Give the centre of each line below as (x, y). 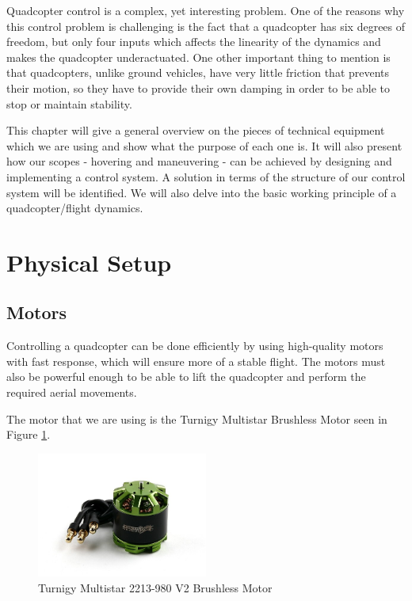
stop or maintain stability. (69, 103)
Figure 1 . (29, 434)
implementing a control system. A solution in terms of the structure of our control (206, 176)
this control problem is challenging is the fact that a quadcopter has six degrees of (206, 26)
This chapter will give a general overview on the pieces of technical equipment (196, 130)
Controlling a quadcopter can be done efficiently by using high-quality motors (195, 346)
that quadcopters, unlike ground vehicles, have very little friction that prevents (198, 72)
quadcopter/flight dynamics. (75, 208)
